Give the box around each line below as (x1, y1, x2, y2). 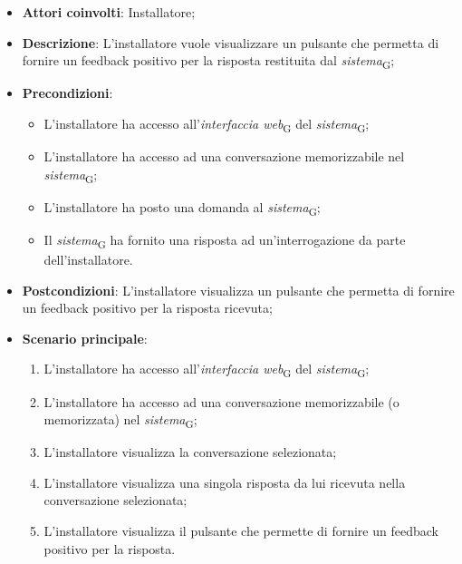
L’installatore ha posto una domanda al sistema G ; (43, 197, 321, 219)
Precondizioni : (22, 83, 113, 102)
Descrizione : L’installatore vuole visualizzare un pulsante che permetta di (22, 33, 439, 52)
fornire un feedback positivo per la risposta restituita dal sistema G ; (22, 51, 395, 72)
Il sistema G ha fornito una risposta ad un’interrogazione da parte (43, 229, 406, 251)
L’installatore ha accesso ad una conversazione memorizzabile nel (43, 147, 405, 166)
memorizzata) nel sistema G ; (43, 410, 197, 431)
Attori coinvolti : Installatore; (22, 3, 196, 21)
